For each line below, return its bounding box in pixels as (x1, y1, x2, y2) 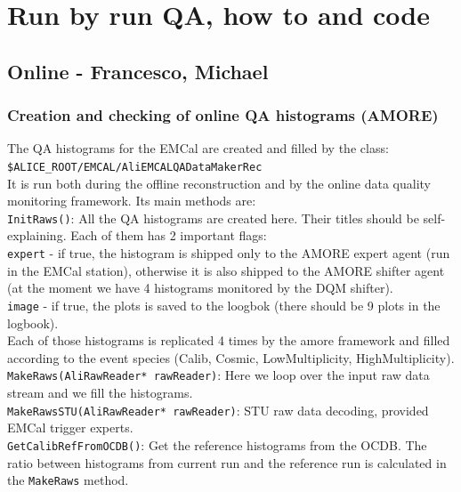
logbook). (7, 313, 59, 332)
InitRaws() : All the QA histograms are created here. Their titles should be (7, 208, 419, 227)
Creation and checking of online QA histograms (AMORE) (7, 104, 439, 126)
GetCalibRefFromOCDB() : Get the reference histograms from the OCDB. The (7, 435, 427, 454)
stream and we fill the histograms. (7, 383, 193, 401)
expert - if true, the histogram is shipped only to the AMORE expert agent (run (7, 244, 450, 262)
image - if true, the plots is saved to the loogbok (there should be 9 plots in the (7, 295, 441, 314)
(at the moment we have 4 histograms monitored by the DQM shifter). (7, 278, 393, 297)
